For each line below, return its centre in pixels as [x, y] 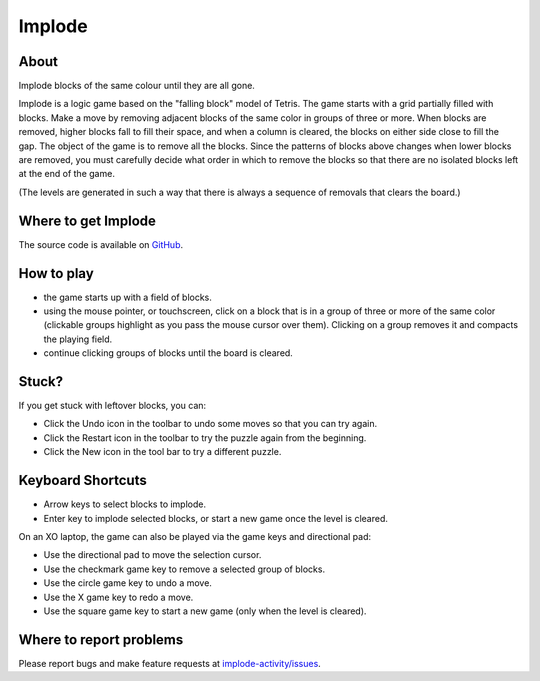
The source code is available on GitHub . [101, 244]
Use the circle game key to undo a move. [127, 583]
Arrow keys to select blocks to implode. [125, 504]
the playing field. [78, 339]
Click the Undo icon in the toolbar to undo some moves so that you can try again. [210, 424]
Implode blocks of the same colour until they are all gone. [136, 86]
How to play [56, 273]
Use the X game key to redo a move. [118, 597]
